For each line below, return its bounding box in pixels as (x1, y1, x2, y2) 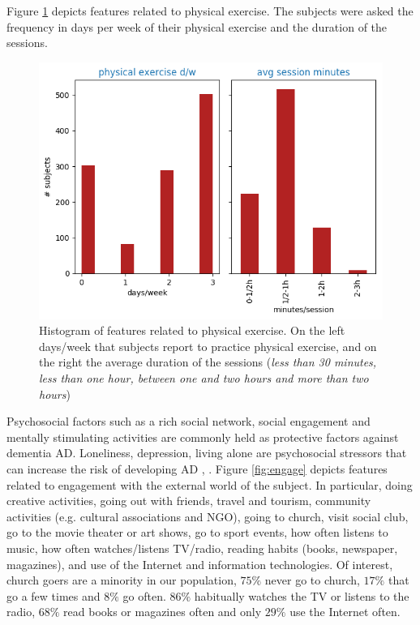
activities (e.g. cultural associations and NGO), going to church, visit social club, (6, 507, 409, 524)
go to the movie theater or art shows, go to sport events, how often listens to (6, 524, 388, 541)
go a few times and (6, 587, 101, 604)
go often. (122, 587, 166, 604)
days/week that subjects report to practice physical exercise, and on (39, 337, 377, 354)
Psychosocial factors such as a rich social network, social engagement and (6, 413, 371, 430)
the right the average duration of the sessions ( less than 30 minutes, (39, 353, 377, 370)
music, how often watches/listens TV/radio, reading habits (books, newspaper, (6, 539, 398, 556)
